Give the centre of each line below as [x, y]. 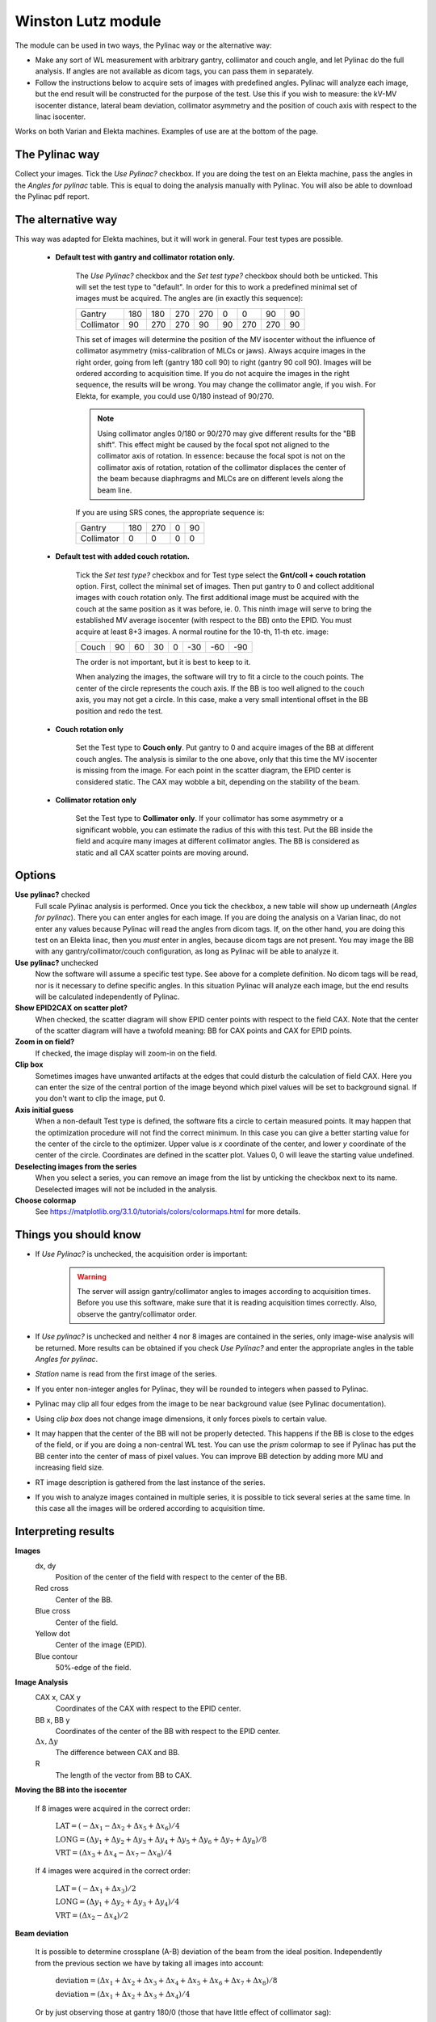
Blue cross [53, 1611]
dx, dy [46, 1566]
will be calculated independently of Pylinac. [107, 996]
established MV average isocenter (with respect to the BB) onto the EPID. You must [214, 620]
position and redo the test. [119, 711]
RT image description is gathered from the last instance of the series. [150, 1482]
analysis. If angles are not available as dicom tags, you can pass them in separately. [174, 71]
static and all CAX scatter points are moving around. [162, 852]
